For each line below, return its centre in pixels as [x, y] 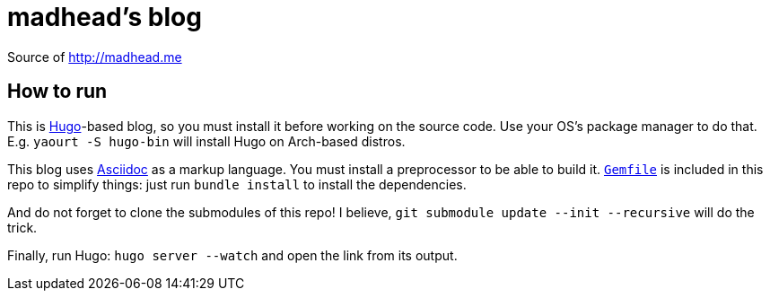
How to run [57, 92]
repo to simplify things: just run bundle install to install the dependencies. [237, 184]
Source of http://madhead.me [95, 57]
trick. [22, 227]
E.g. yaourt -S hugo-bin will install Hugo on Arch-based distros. [206, 141]
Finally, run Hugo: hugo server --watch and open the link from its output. [232, 255]
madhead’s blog [105, 17]
